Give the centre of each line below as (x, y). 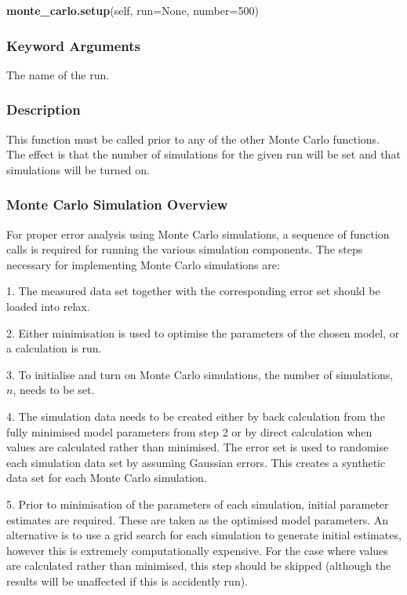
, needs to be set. (54, 390)
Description (44, 110)
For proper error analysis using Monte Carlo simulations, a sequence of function (198, 234)
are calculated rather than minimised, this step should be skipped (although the (199, 566)
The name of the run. (58, 74)
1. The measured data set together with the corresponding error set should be (193, 291)
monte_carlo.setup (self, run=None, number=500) (133, 10)
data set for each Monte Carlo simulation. (107, 478)
